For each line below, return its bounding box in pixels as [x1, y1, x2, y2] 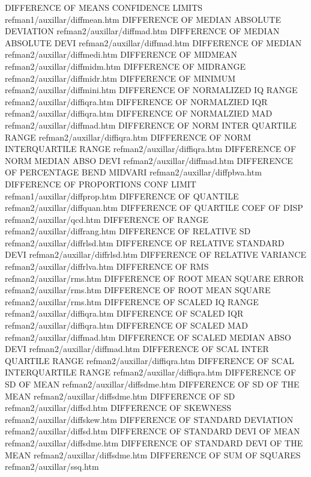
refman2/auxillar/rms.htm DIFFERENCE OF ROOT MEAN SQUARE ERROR [5, 272, 304, 284]
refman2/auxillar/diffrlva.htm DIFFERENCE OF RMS [5, 260, 209, 273]
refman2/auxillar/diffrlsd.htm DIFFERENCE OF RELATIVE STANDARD [5, 236, 285, 249]
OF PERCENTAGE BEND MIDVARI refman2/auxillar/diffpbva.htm [5, 166, 262, 178]
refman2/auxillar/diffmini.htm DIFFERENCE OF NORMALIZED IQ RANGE [5, 84, 298, 96]
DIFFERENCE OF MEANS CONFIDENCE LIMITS [5, 1, 203, 13]
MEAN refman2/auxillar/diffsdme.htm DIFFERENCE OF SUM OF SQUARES [5, 448, 301, 461]
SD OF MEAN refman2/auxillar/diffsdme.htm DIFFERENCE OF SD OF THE [5, 378, 300, 390]
